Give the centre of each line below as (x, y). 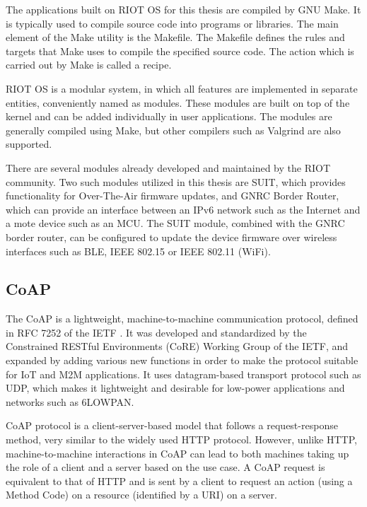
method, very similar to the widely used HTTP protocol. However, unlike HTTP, (181, 439)
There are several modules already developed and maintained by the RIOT (168, 167)
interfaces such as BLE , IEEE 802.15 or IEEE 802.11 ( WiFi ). (138, 251)
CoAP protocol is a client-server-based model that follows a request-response (172, 425)
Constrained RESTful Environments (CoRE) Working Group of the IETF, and (177, 346)
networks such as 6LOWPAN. (70, 401)
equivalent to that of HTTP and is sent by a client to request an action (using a (179, 480)
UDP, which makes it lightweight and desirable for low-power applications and (175, 388)
